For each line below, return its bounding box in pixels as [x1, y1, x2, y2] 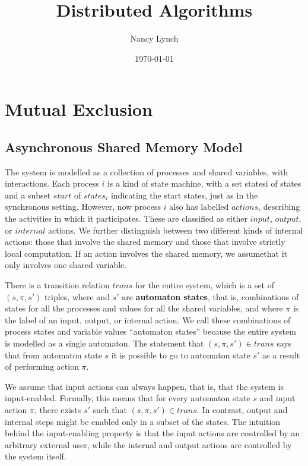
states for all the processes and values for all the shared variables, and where [5, 302, 283, 314]
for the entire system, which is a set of [135, 279, 275, 291]
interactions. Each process [5, 177, 99, 190]
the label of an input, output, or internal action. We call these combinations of [5, 313, 291, 326]
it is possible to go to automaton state [111, 348, 250, 361]
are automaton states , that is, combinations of [122, 290, 299, 303]
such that [93, 403, 127, 415]
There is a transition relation [5, 279, 110, 291]
